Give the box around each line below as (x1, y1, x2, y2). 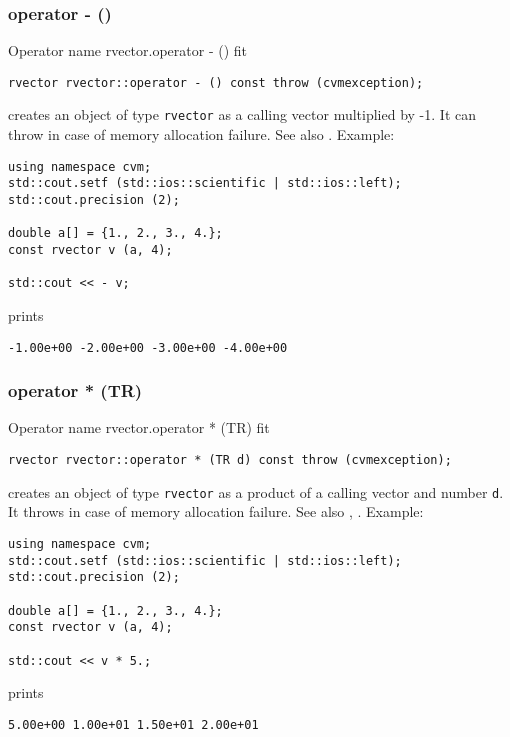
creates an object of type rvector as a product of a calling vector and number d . (8, 481, 504, 502)
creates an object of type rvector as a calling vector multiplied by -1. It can (8, 104, 476, 125)
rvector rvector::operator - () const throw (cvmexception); (8, 75, 424, 90)
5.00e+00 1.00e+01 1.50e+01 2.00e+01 (8, 717, 259, 732)
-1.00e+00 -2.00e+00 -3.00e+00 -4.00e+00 (8, 340, 288, 355)
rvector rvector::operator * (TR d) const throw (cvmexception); (8, 453, 452, 468)
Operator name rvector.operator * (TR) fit (8, 417, 270, 438)
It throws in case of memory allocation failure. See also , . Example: (8, 501, 424, 522)
